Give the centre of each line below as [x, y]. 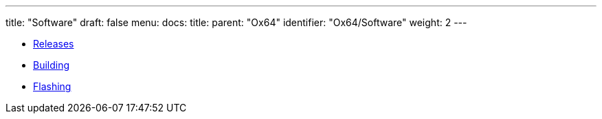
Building [52, 65]
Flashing [52, 86]
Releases [54, 44]
